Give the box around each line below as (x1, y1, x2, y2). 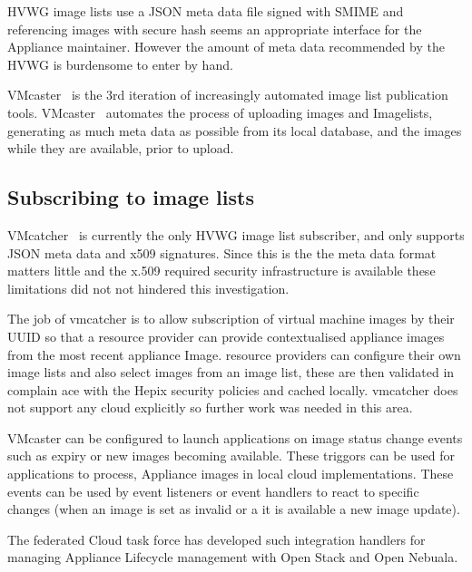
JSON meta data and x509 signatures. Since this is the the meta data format (7, 243, 437, 262)
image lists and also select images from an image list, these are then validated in (7, 363, 455, 382)
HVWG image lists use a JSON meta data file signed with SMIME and (7, 2, 404, 20)
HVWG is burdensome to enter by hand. (7, 54, 233, 73)
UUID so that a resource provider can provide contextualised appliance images (7, 326, 445, 345)
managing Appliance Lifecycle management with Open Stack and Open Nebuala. (7, 548, 458, 567)
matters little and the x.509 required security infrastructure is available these (7, 261, 436, 280)
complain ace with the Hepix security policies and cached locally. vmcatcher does (7, 380, 458, 399)
